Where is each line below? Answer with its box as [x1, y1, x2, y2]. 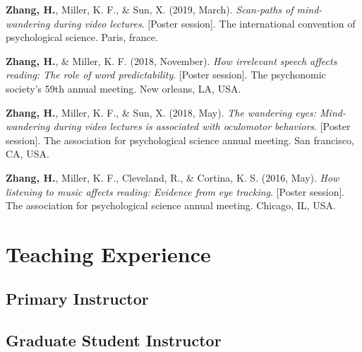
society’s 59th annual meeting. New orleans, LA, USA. [6, 81, 241, 95]
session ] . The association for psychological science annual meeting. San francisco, [6, 132, 354, 147]
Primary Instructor [6, 288, 149, 310]
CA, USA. [6, 146, 49, 161]
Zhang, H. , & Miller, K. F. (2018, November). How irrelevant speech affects [6, 53, 337, 68]
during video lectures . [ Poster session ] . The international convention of [53, 16, 356, 30]
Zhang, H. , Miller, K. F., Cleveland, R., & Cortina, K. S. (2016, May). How [6, 170, 339, 184]
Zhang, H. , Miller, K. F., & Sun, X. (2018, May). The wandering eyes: [6, 105, 317, 119]
